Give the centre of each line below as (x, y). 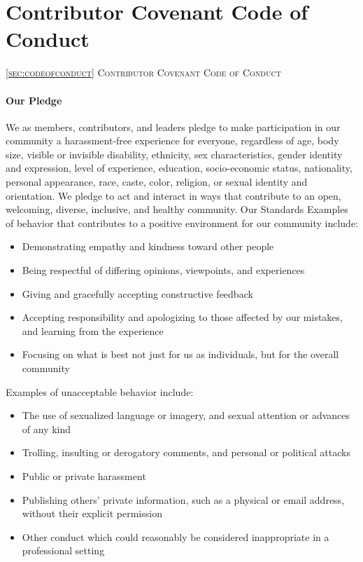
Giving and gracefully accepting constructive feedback (137, 293)
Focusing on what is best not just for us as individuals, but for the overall (180, 354)
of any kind (47, 429)
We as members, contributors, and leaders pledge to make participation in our (173, 126)
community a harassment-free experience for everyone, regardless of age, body (172, 140)
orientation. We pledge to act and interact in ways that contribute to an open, (173, 195)
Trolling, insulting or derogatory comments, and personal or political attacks (186, 452)
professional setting (63, 550)
